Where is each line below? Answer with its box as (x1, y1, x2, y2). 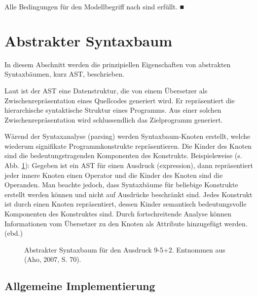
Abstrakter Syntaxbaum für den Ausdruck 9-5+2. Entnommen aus (24, 244, 225, 254)
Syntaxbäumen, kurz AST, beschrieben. (4, 69, 124, 79)
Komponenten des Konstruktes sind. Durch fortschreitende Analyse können (4, 209, 232, 219)
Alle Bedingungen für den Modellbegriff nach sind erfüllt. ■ (4, 1, 184, 11)
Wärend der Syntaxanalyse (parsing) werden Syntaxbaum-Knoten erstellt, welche (4, 131, 251, 141)
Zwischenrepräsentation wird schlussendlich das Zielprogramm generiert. (4, 114, 223, 125)
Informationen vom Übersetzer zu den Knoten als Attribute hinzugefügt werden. (4, 218, 248, 228)
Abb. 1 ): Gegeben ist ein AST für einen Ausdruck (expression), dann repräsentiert (4, 160, 253, 170)
